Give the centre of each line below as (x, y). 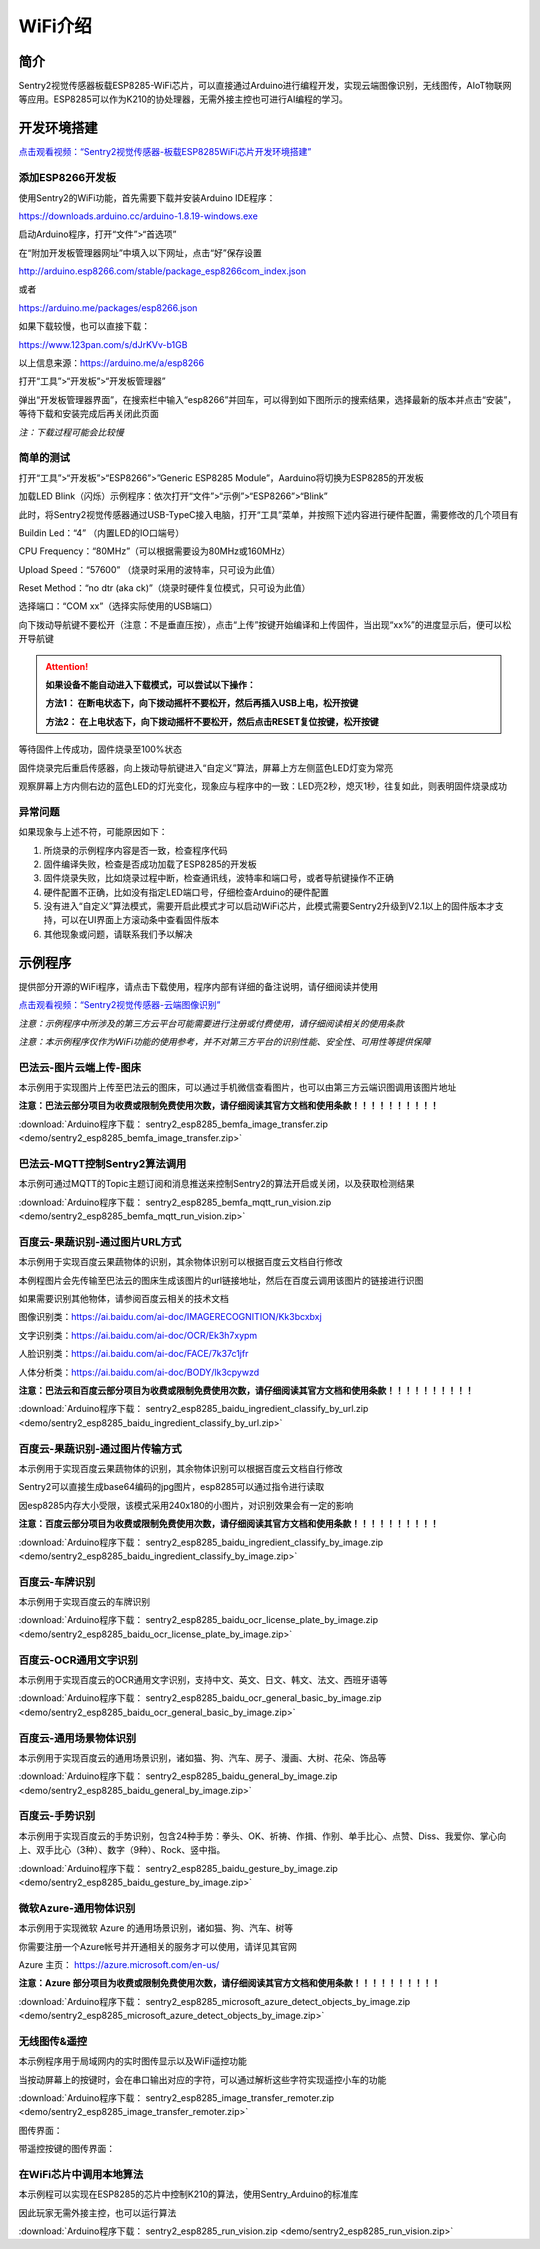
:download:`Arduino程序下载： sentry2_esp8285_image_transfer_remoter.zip (176, 2098)
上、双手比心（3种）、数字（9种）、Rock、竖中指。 (122, 1850)
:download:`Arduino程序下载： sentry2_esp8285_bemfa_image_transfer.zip (173, 1124)
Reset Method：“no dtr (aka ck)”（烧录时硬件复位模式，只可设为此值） (164, 588)
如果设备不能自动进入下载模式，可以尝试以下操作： (150, 685)
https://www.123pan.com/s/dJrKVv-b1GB (103, 344)
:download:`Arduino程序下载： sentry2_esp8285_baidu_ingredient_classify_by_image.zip (201, 1542)
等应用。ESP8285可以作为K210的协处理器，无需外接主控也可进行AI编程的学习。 (183, 99)
